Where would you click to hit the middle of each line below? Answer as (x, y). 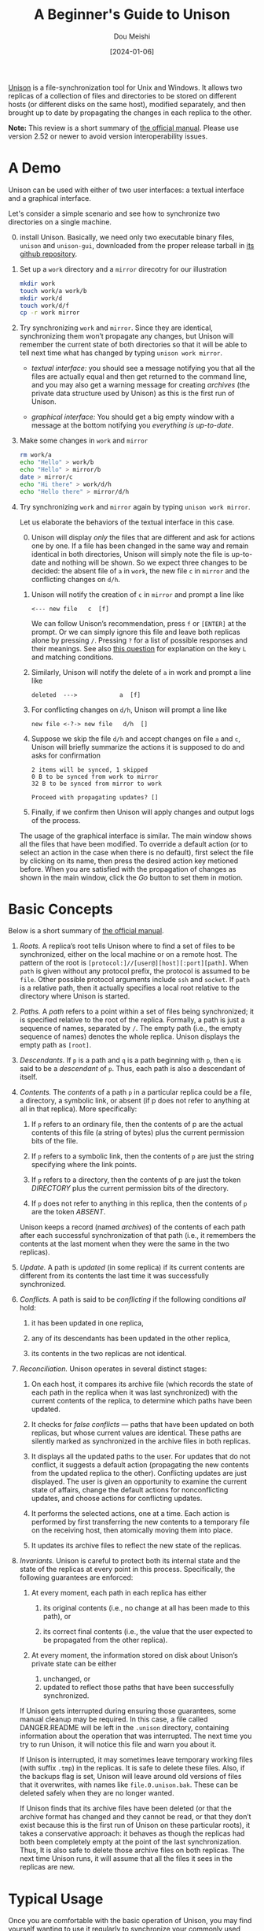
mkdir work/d (41, 298)
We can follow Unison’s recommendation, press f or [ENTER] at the (139, 623)
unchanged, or (67, 1679)
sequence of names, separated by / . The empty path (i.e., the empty (130, 1029)
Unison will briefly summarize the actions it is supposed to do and (138, 747)
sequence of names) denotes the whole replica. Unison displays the (129, 1036)
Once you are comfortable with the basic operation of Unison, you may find (130, 1921)
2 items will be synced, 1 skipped (89, 769)
